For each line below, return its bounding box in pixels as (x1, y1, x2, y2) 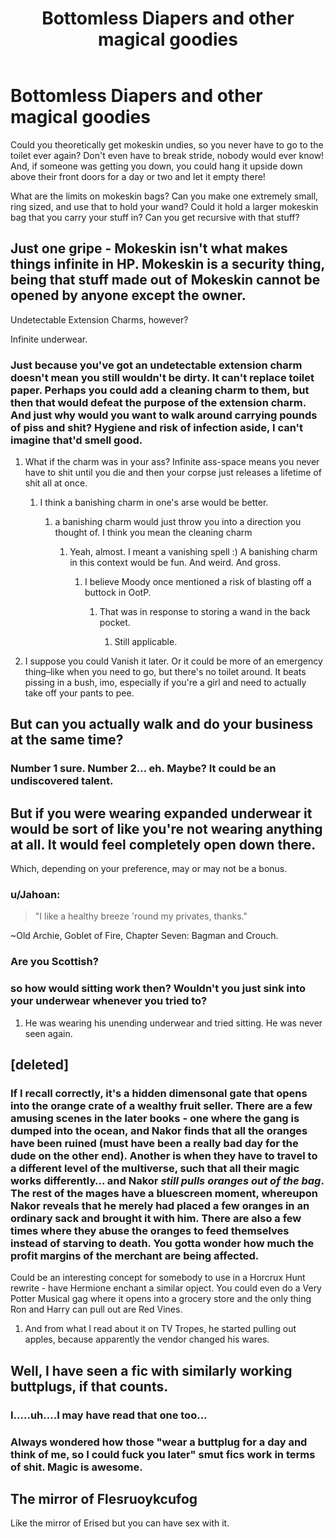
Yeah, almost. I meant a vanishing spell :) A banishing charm (69, 546, 318, 558)
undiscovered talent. (10, 774, 114, 788)
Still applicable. (114, 636, 178, 648)
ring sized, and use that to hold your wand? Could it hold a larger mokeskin (10, 200, 319, 212)
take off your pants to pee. (24, 687, 135, 699)
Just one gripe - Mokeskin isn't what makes (10, 240, 288, 257)
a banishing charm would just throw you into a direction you (54, 516, 302, 528)
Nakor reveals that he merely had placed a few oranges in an (10, 1199, 310, 1212)
